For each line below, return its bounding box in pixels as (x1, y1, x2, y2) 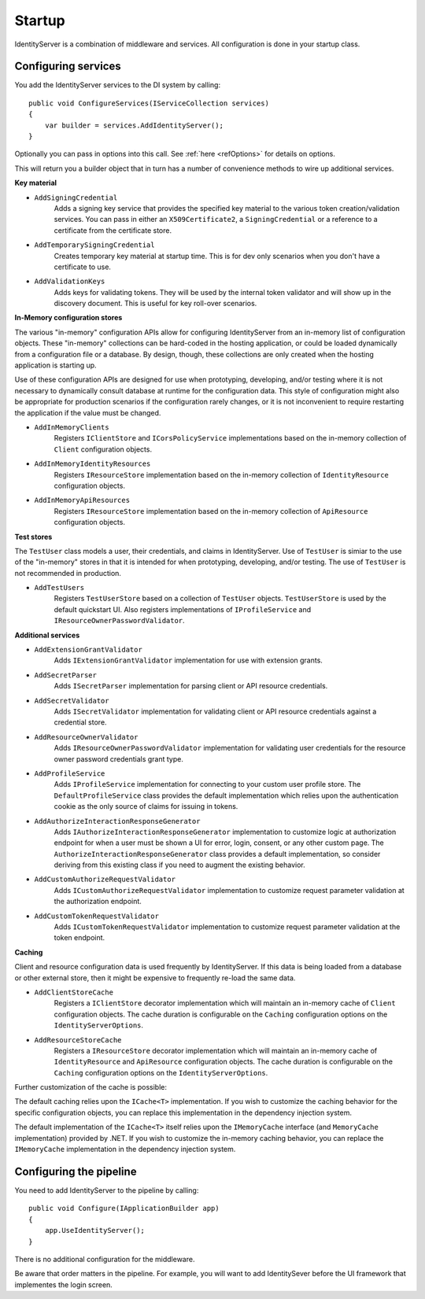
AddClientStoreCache (34, 987, 114, 997)
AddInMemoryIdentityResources (34, 459, 151, 468)
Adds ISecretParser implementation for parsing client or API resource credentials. (54, 681, 328, 691)
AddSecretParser (34, 670, 98, 680)
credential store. (54, 718, 107, 727)
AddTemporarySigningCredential (34, 241, 155, 249)
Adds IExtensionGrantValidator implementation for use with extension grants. (54, 655, 323, 665)
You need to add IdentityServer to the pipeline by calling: (14, 1185, 199, 1195)
